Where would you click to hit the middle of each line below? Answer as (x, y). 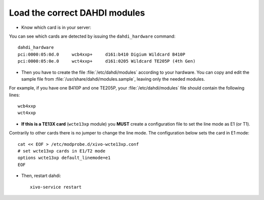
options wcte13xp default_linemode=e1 (64, 158)
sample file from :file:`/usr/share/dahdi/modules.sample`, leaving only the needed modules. (113, 79)
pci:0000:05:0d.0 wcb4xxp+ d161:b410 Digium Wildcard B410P (101, 54)
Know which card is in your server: (56, 27)
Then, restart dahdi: (41, 176)
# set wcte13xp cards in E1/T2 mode (62, 151)
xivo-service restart (56, 187)
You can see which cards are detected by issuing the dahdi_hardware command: (92, 36)
